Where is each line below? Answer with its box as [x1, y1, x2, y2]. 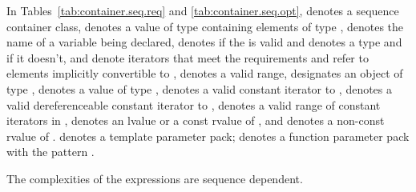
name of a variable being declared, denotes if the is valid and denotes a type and [6, 34, 402, 50]
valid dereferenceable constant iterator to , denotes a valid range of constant [6, 96, 381, 113]
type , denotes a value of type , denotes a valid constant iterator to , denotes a [6, 80, 393, 97]
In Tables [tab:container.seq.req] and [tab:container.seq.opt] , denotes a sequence [6, 2, 399, 18]
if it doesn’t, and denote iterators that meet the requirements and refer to [6, 49, 369, 66]
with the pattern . [6, 143, 95, 160]
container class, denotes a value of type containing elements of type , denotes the [6, 18, 404, 34]
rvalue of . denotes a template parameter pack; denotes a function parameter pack [6, 127, 410, 144]
